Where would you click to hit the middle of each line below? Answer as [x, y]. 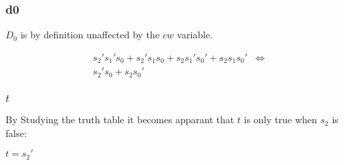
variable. [195, 35]
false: [16, 132]
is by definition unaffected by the [90, 35]
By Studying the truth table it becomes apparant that [120, 119]
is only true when [280, 119]
